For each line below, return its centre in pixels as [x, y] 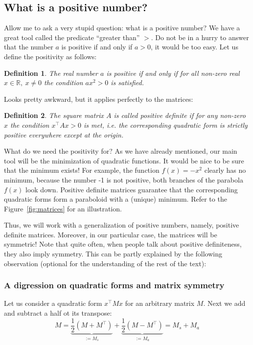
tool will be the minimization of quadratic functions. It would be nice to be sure [124, 160]
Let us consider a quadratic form [53, 303]
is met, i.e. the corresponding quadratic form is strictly [166, 125]
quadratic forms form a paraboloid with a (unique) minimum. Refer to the [115, 199]
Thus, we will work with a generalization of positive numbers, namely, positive [122, 225]
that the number [29, 47]
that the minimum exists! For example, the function [82, 170]
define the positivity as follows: [50, 56]
